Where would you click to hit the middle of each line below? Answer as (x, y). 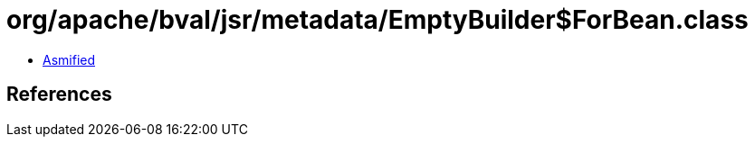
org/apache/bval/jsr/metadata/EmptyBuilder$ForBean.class (377, 20)
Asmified (69, 59)
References (59, 94)
